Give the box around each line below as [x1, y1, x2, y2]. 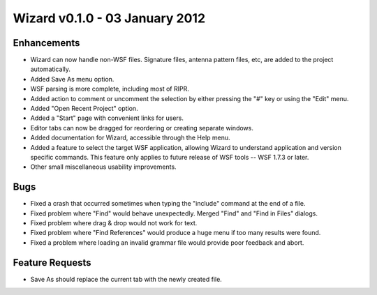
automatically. [30, 65, 71, 73]
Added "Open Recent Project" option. [30, 105, 139, 113]
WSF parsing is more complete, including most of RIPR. [30, 84, 190, 93]
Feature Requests [13, 257, 91, 268]
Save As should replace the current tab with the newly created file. [30, 275, 223, 283]
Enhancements [13, 37, 80, 49]
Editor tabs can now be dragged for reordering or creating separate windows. [30, 123, 254, 132]
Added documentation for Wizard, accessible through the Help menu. [30, 133, 230, 142]
